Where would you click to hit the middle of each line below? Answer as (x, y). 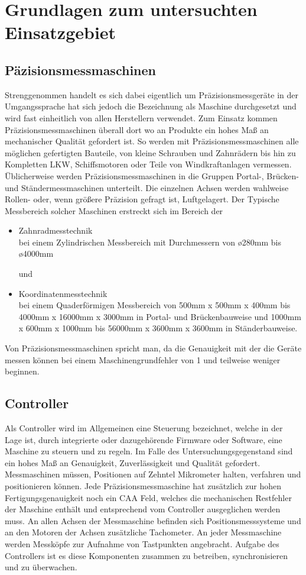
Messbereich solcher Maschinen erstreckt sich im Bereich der (114, 210)
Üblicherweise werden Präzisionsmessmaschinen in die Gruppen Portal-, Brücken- (152, 175)
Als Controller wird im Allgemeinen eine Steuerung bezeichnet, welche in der (144, 428)
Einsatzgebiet (61, 32)
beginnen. (22, 371)
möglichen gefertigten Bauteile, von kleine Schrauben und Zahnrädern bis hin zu (150, 152)
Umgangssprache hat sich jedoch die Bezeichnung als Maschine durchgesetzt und (151, 106)
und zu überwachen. (41, 567)
